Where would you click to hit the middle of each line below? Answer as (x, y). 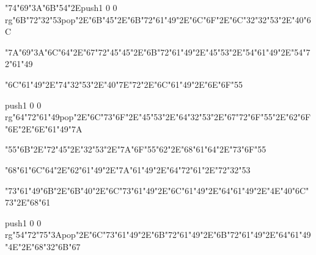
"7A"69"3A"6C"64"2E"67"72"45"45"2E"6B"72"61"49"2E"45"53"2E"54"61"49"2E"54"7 (158, 52)
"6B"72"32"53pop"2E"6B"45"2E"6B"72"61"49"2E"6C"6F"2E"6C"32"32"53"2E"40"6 (162, 19)
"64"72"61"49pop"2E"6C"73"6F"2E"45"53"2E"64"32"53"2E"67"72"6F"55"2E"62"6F (162, 117)
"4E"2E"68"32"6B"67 (43, 246)
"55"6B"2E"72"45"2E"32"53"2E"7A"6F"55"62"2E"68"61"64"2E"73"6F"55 (136, 149)
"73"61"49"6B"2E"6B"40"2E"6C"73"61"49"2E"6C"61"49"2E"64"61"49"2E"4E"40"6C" (157, 190)
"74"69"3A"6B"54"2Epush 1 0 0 (61, 7)
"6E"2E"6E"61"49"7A (44, 128)
